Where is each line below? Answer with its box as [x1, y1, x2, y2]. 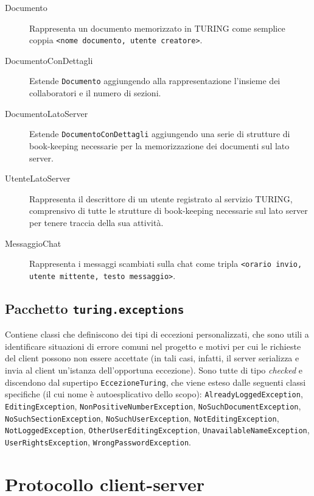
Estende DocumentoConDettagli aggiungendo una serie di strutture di [29, 127, 290, 140]
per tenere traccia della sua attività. [29, 216, 164, 229]
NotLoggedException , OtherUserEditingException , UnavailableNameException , [5, 423, 310, 436]
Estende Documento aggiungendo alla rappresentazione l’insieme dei [29, 74, 281, 87]
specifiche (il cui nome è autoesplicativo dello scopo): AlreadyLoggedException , [5, 388, 303, 400]
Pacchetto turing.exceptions [5, 299, 184, 317]
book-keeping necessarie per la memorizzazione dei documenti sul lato [29, 139, 290, 152]
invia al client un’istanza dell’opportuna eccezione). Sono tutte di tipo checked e [5, 363, 302, 376]
